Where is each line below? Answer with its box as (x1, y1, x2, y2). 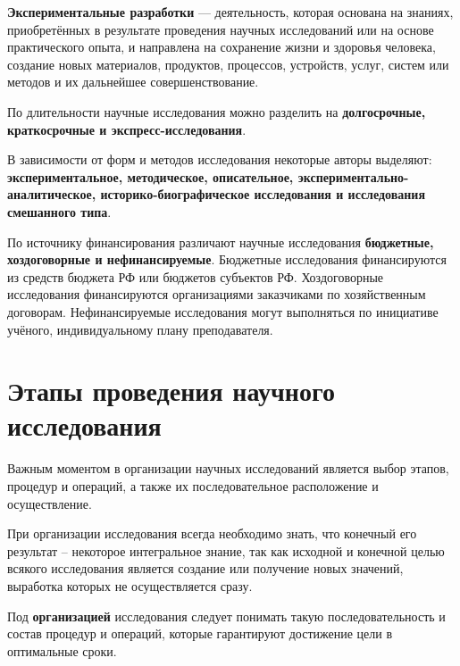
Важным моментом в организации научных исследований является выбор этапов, (7, 459, 449, 478)
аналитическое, (7, 185, 96, 204)
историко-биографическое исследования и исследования (100, 185, 426, 204)
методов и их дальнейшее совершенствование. (7, 72, 259, 91)
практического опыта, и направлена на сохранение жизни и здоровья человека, (7, 37, 436, 56)
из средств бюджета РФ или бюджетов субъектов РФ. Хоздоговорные (7, 267, 384, 286)
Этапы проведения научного (7, 372, 336, 409)
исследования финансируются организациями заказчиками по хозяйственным (7, 285, 426, 304)
